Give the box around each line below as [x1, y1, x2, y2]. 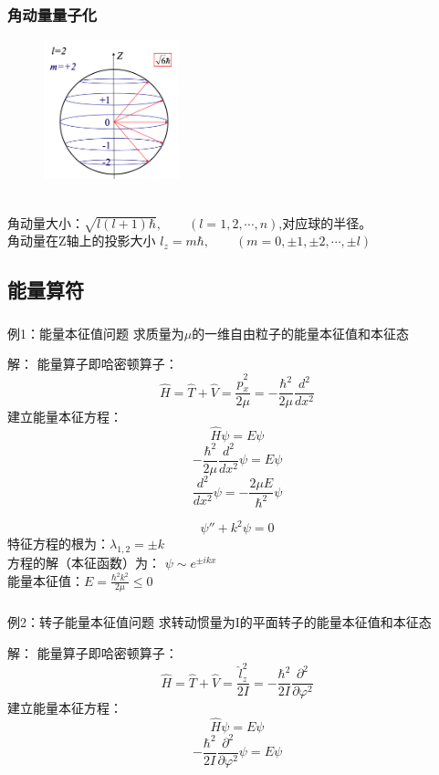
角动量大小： [7, 213, 84, 232]
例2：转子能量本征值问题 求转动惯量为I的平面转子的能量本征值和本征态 [7, 613, 432, 632]
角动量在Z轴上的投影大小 [7, 231, 156, 250]
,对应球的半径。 [278, 213, 372, 232]
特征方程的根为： [7, 534, 110, 553]
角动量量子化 [7, 3, 98, 26]
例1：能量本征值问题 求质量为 [7, 323, 184, 342]
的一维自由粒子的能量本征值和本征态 [192, 323, 410, 342]
